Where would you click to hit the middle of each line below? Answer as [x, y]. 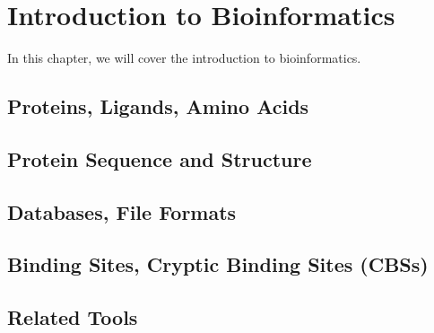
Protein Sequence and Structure [160, 158]
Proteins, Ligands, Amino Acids [158, 106]
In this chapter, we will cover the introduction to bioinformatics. [184, 58]
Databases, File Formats [122, 211]
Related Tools [73, 317]
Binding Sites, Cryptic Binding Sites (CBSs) [218, 264]
